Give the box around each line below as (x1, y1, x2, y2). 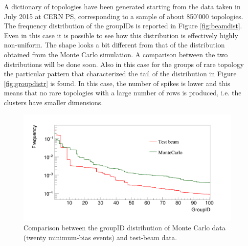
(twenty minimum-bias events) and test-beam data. (23, 232, 177, 242)
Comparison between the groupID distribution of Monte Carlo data (23, 223, 225, 233)
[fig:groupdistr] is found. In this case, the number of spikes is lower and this (4, 78, 230, 88)
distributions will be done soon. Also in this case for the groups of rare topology (4, 59, 244, 69)
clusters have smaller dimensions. (4, 97, 103, 107)
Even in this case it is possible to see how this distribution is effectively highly (4, 30, 238, 40)
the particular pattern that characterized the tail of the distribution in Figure (4, 68, 237, 79)
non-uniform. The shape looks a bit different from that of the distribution (4, 40, 225, 50)
